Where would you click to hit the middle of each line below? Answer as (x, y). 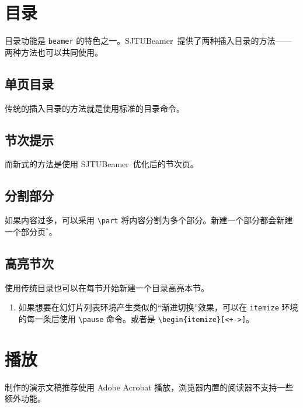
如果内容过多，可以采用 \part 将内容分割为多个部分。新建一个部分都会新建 (149, 220)
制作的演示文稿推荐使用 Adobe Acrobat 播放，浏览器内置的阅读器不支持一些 (149, 387)
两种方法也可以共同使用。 (54, 52)
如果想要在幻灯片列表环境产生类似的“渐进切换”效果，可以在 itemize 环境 (158, 307)
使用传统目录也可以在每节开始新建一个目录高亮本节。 (107, 287)
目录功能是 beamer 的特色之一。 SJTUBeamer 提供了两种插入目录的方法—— (148, 41)
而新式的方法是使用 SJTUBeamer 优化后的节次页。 (102, 164)
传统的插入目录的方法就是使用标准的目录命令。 (95, 108)
